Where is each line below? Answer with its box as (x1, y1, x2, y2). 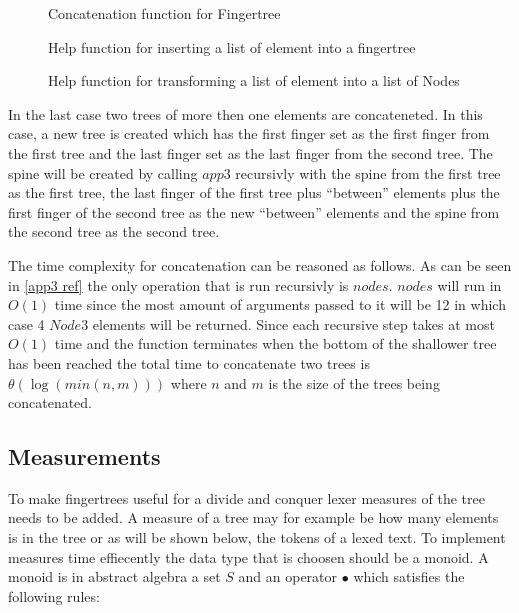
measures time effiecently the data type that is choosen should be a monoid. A (8, 546, 489, 567)
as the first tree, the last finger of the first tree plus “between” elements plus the (8, 182, 500, 203)
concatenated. (8, 392, 92, 413)
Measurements (8, 441, 161, 472)
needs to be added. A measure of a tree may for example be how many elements (8, 507, 499, 528)
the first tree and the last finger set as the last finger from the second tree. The (8, 142, 493, 163)
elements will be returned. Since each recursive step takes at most (92, 313, 495, 334)
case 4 (8, 313, 45, 334)
